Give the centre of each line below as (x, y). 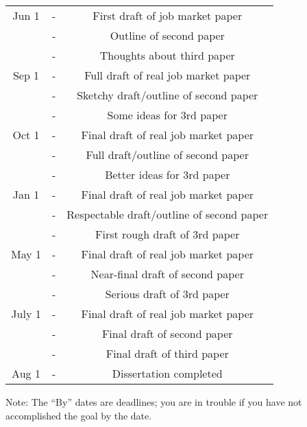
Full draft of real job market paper (168, 75)
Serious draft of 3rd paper (167, 294)
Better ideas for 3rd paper (168, 174)
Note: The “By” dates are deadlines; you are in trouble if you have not (154, 402)
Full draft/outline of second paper (167, 155)
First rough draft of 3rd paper (168, 234)
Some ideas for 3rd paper (167, 115)
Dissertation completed (167, 373)
